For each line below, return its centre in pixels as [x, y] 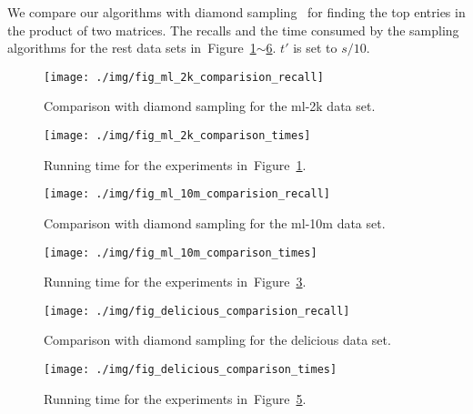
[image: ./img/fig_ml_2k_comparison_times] [177, 136]
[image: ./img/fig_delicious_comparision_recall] [197, 311]
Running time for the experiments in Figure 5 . [175, 398]
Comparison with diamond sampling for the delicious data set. [217, 340]
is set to [315, 48]
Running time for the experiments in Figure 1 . [175, 164]
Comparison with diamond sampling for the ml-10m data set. [215, 222]
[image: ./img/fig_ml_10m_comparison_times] [181, 252]
